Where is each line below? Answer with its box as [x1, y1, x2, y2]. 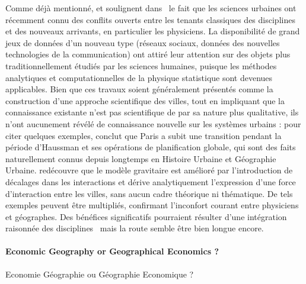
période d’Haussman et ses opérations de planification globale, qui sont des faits [5, 141, 296, 153]
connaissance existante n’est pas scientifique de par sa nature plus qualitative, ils [5, 106, 299, 118]
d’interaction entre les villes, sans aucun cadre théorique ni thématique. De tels [5, 187, 293, 199]
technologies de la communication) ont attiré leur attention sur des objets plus [5, 48, 291, 60]
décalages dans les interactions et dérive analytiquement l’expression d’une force [5, 175, 296, 188]
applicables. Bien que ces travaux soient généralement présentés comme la [5, 83, 273, 95]
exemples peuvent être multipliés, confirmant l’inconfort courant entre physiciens [5, 199, 299, 211]
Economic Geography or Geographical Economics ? [5, 245, 219, 257]
